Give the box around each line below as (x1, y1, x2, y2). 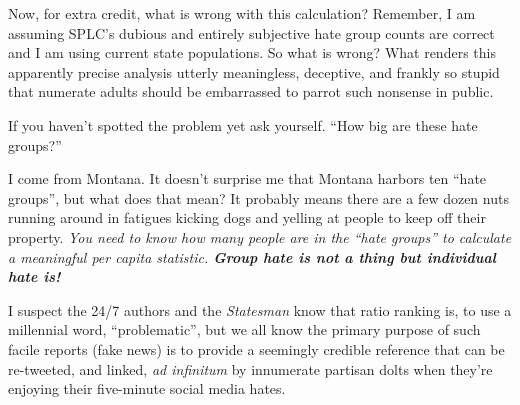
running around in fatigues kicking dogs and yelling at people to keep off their (8, 207, 486, 228)
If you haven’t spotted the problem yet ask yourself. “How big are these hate (8, 114, 478, 135)
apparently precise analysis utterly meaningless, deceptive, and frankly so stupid (8, 61, 500, 82)
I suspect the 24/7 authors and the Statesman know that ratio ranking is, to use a (8, 299, 512, 320)
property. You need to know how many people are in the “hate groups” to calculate (8, 226, 512, 247)
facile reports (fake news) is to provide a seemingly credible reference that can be (8, 338, 505, 359)
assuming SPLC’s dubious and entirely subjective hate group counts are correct (8, 22, 495, 43)
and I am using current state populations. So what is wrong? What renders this (8, 42, 496, 63)
